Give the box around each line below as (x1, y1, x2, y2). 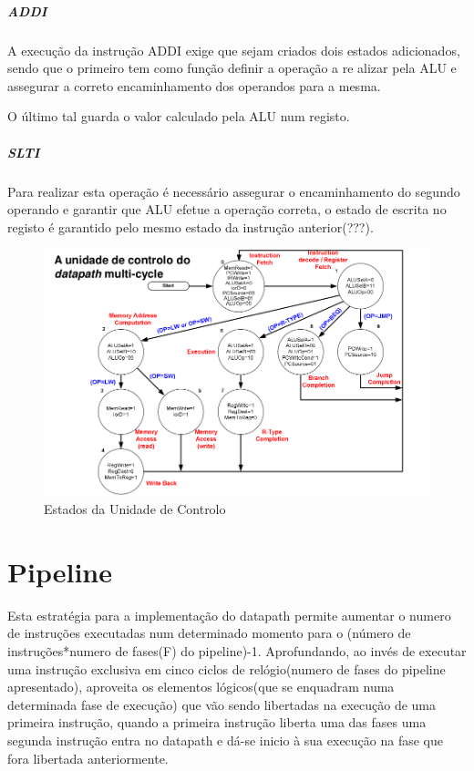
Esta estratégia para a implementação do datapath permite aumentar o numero (7, 605, 451, 624)
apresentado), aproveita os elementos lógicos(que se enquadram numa (7, 677, 395, 696)
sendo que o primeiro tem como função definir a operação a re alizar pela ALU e (7, 58, 457, 77)
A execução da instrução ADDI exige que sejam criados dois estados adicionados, (7, 40, 460, 59)
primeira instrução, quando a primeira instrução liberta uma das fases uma (7, 713, 427, 732)
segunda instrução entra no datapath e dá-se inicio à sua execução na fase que (7, 730, 443, 749)
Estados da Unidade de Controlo (44, 499, 226, 519)
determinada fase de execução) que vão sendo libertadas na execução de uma (7, 694, 437, 714)
